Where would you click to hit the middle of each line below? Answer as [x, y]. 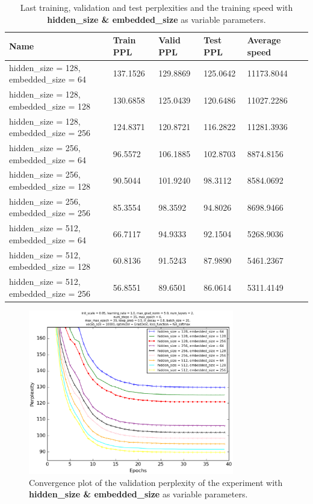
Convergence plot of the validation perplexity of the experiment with [156, 482]
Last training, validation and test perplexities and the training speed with [156, 7]
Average [264, 40]
